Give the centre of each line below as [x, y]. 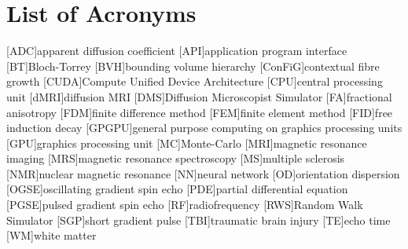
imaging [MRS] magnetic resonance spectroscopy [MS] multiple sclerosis [176, 158]
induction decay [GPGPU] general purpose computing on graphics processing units [204, 128]
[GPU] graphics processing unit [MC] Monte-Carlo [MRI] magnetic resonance [187, 143]
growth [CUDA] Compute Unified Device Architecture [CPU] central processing [195, 81]
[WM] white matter [51, 235]
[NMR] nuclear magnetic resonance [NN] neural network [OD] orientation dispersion [203, 173]
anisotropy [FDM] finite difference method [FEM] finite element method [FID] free [200, 112]
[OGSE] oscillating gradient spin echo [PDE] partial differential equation [177, 189]
